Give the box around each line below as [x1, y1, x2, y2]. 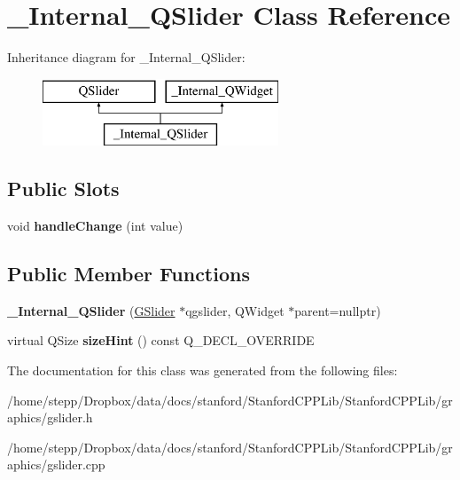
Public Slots [7, 175, 120, 202]
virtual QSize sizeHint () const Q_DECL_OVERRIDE [7, 331, 315, 350]
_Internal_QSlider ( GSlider [7, 301, 175, 319]
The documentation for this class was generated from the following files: [7, 361, 398, 380]
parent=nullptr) [294, 301, 381, 319]
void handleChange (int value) [7, 216, 183, 235]
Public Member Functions [7, 260, 250, 287]
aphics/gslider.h [7, 408, 93, 427]
